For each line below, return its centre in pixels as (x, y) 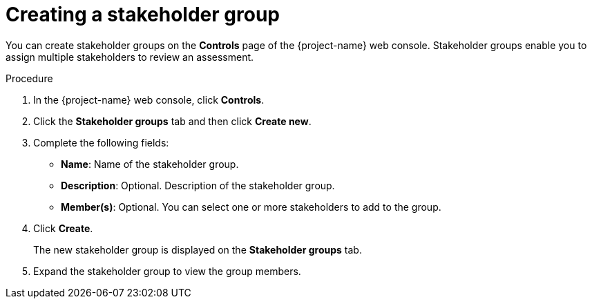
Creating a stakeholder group (143, 15)
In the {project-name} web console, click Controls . (149, 99)
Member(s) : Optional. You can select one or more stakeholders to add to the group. (251, 207)
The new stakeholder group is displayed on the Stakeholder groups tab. (198, 249)
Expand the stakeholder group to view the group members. (167, 271)
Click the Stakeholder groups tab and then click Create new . (172, 121)
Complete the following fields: (101, 142)
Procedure (29, 78)
